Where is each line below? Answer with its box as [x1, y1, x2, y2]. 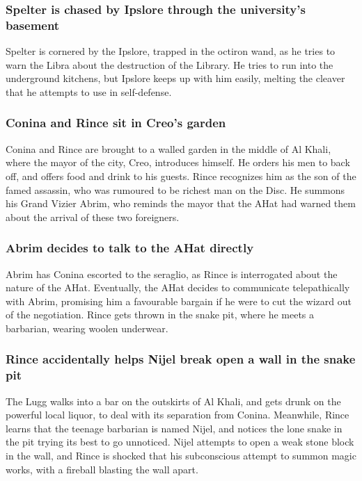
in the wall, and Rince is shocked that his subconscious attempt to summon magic [6, 448, 356, 462]
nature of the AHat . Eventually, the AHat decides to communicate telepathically [6, 280, 350, 295]
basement [6, 16, 60, 33]
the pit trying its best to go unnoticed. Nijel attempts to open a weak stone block [6, 434, 354, 449]
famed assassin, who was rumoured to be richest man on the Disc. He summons [6, 182, 345, 197]
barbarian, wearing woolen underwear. [6, 320, 168, 335]
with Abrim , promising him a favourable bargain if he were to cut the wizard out [6, 293, 352, 308]
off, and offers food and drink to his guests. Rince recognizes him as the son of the [6, 168, 356, 183]
